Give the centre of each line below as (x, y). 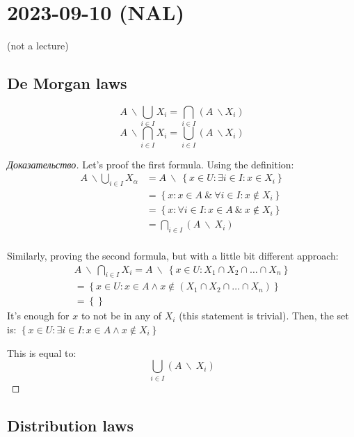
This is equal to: (42, 352)
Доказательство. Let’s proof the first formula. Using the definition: (151, 164)
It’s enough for (38, 316)
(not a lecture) (38, 46)
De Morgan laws (67, 83)
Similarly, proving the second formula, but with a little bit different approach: (173, 255)
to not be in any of (121, 316)
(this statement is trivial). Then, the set (264, 316)
